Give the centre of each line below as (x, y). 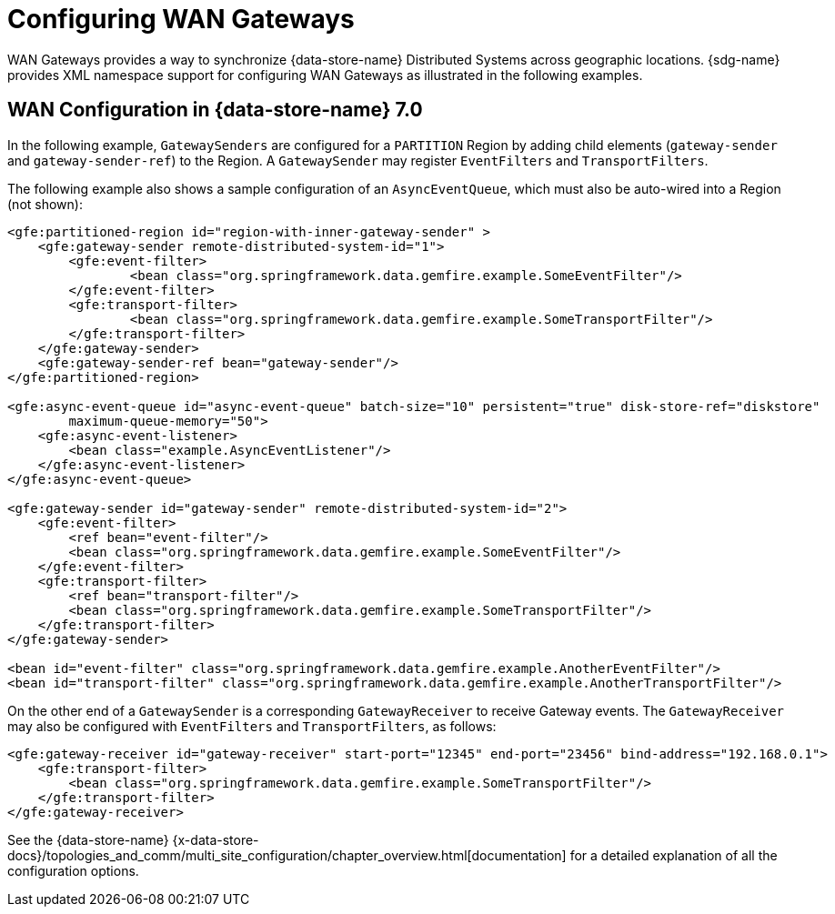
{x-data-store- (216, 839)
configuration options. (73, 870)
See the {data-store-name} (88, 839)
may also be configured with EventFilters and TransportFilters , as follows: (252, 726)
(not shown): (45, 204)
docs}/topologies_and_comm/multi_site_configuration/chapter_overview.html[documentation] (287, 855)
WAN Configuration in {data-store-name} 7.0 (215, 110)
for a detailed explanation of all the (674, 855)
